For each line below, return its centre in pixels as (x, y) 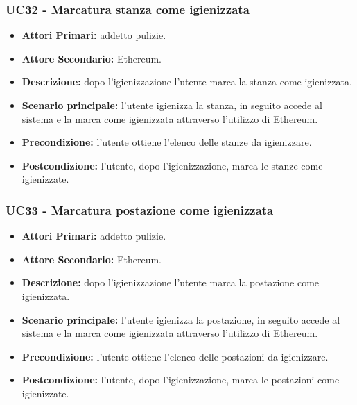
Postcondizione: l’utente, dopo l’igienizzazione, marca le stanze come (172, 165)
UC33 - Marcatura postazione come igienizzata (140, 209)
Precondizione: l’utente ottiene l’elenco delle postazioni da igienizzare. (175, 356)
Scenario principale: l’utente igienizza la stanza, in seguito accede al (172, 105)
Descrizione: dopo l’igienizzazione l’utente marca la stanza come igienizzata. (187, 82)
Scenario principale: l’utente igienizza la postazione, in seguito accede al (181, 319)
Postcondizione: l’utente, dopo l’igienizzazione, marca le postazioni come (181, 380)
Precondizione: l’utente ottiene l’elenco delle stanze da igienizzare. (167, 142)
